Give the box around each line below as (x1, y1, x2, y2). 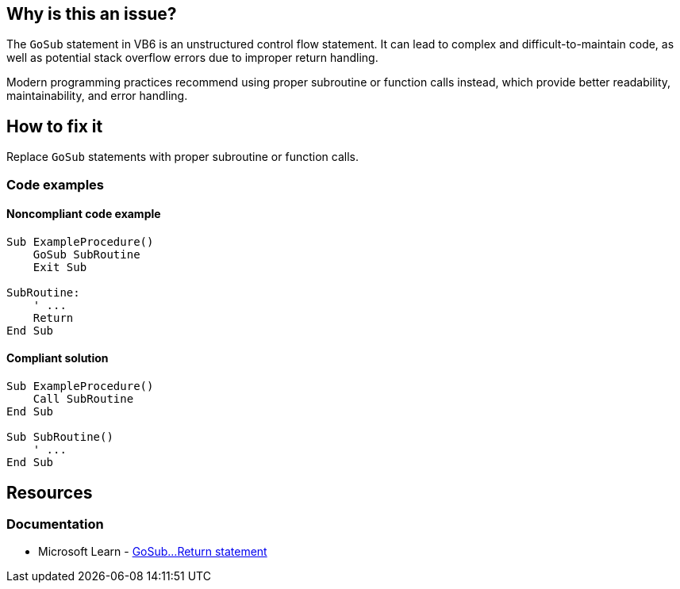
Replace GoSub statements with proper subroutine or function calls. (6, 150, 359, 164)
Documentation (6, 515, 104, 532)
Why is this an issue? (6, 4, 177, 24)
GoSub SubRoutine (33, 247, 140, 261)
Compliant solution (6, 351, 109, 365)
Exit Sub (33, 260, 87, 273)
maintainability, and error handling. (6, 89, 188, 103)
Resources (6, 482, 93, 503)
